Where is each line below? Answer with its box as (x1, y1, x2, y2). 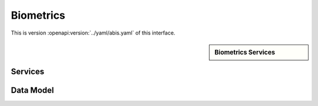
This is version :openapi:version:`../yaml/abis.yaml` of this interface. (11, 29, 175, 36)
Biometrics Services (214, 48, 276, 56)
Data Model (11, 85, 54, 95)
